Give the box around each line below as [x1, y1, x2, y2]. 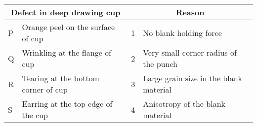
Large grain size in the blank [143, 72, 243, 84]
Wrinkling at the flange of [22, 47, 111, 58]
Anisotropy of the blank [143, 98, 225, 109]
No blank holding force [143, 27, 222, 38]
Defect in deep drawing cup [10, 6, 121, 18]
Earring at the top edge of [22, 98, 113, 109]
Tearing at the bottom [22, 72, 99, 84]
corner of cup [22, 84, 68, 95]
